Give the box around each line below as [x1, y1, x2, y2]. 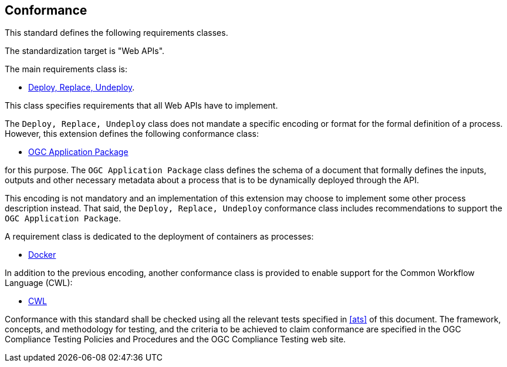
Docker [28, 250, 56, 260]
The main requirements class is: [5, 64, 128, 75]
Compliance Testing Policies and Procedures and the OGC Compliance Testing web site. [5, 334, 346, 345]
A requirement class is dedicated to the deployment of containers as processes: [5, 231, 314, 242]
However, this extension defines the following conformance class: [5, 129, 259, 139]
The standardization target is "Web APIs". [5, 46, 165, 56]
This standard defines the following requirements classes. [5, 28, 228, 38]
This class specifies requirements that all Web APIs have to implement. [5, 100, 278, 111]
